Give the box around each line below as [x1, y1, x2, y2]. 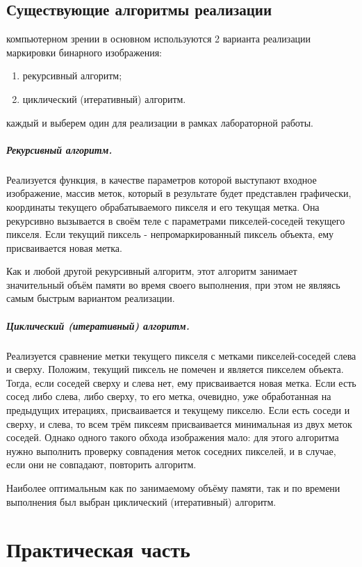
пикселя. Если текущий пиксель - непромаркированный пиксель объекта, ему [6, 227, 334, 241]
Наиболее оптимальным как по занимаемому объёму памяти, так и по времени [6, 480, 340, 495]
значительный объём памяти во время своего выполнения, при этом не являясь [6, 277, 340, 292]
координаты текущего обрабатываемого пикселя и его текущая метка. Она [6, 199, 320, 214]
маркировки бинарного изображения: [6, 45, 163, 59]
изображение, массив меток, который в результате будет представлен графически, [6, 186, 352, 200]
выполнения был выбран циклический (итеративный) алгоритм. [6, 494, 277, 509]
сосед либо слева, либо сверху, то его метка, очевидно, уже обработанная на [6, 389, 331, 404]
